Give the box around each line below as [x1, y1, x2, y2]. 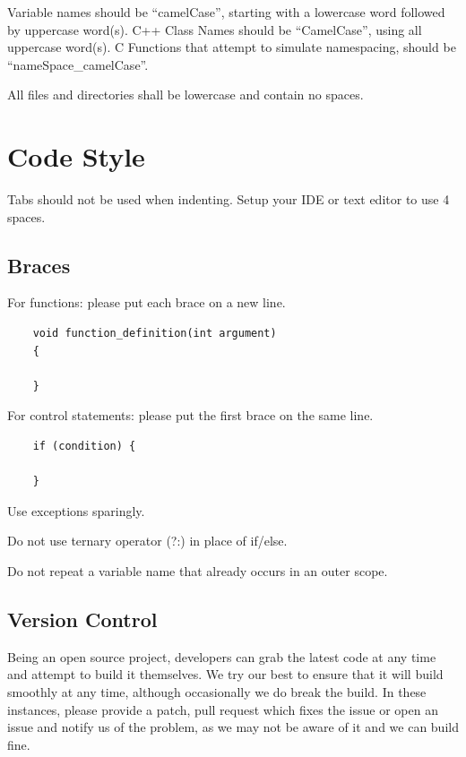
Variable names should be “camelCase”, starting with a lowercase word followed [7, 3, 445, 21]
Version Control [7, 606, 158, 632]
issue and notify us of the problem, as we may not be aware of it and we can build [7, 718, 459, 736]
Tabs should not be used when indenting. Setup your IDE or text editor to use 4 [7, 190, 450, 209]
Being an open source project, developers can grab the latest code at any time [7, 647, 436, 666]
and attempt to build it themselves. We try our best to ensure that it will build [7, 665, 444, 684]
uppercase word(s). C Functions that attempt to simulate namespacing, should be [7, 38, 456, 56]
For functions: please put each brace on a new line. [7, 293, 286, 312]
